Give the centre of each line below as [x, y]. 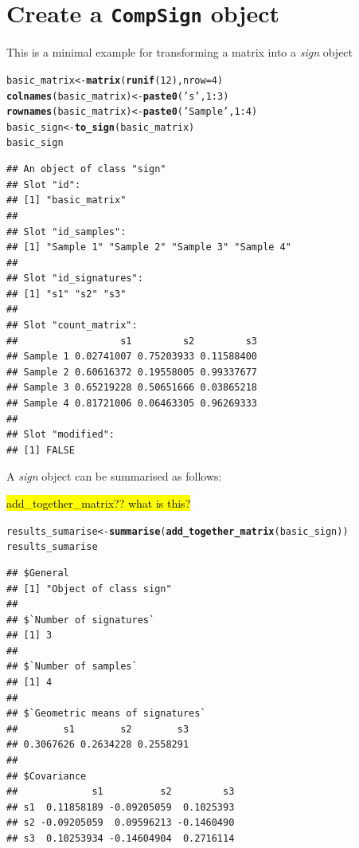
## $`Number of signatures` [81, 620]
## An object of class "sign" [86, 169]
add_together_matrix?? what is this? [99, 503]
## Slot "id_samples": [66, 232]
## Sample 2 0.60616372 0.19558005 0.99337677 [132, 372]
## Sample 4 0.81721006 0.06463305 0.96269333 [132, 404]
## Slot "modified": [61, 435]
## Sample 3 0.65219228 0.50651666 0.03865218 [132, 388]
